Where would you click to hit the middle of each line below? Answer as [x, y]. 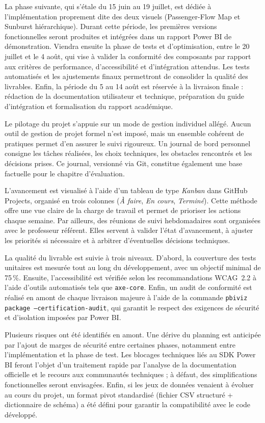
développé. [21, 414]
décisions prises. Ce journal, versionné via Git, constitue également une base [124, 163]
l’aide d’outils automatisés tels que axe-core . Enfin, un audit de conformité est [128, 287]
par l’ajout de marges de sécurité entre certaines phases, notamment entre [120, 344]
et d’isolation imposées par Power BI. [63, 317]
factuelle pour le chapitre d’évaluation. [65, 173]
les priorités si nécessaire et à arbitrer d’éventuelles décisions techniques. [117, 240]
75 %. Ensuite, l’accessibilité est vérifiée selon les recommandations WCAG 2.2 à [130, 277]
